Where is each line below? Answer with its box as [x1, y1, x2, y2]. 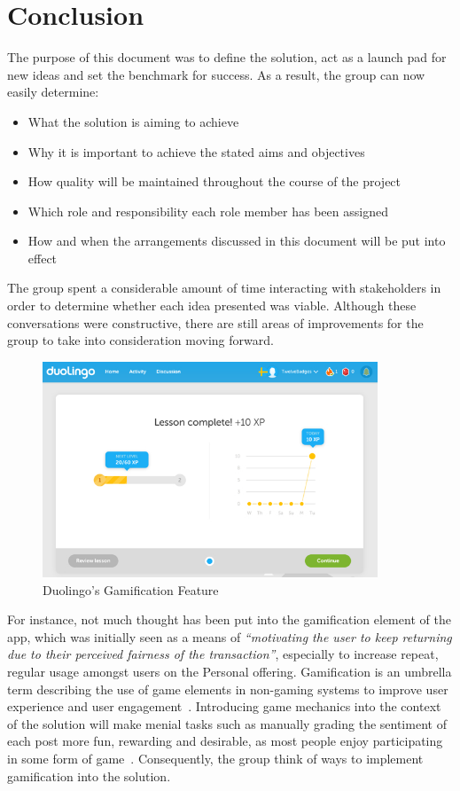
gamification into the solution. [7, 766, 171, 785]
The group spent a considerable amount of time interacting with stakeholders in [7, 278, 441, 297]
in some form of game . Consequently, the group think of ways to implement [7, 748, 424, 767]
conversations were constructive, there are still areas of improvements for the [7, 313, 424, 332]
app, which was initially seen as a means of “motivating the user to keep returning [7, 627, 452, 646]
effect [27, 248, 58, 267]
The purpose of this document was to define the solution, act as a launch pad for [7, 48, 447, 67]
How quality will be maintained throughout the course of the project [27, 172, 402, 191]
